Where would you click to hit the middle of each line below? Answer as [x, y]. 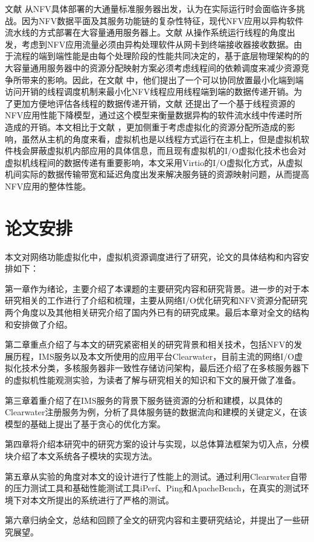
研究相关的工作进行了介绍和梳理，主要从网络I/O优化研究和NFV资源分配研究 [156, 300]
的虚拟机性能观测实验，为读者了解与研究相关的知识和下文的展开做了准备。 [153, 379]
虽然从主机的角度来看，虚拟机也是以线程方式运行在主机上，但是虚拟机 [161, 139]
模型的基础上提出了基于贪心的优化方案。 [85, 423]
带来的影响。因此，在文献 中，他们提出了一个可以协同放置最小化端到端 [162, 79]
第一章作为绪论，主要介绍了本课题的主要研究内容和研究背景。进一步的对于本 [157, 288]
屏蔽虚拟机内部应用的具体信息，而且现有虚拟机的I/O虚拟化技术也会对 [168, 151]
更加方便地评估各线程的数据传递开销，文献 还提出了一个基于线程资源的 [154, 103]
